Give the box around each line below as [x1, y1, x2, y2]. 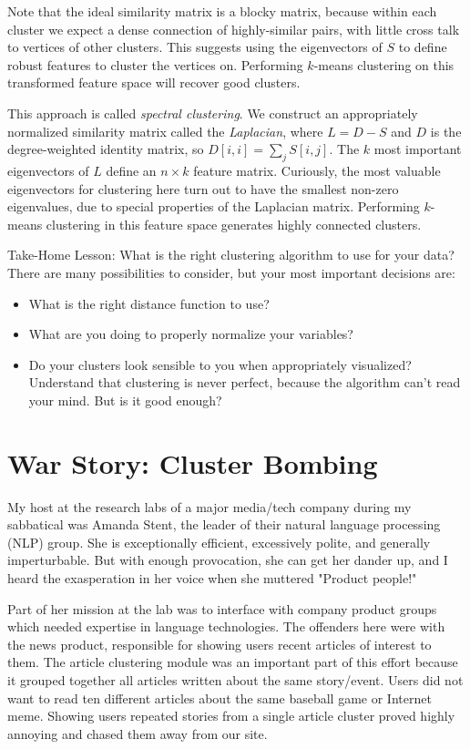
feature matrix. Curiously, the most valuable [193, 160, 441, 180]
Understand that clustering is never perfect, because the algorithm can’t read [28, 373, 461, 392]
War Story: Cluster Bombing [7, 444, 378, 481]
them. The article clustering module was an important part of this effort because [7, 652, 458, 672]
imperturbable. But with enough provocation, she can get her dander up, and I [7, 550, 448, 569]
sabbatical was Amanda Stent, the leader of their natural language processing [7, 515, 441, 534]
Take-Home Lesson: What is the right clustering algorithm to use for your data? [7, 245, 455, 264]
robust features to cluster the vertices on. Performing [7, 55, 303, 74]
